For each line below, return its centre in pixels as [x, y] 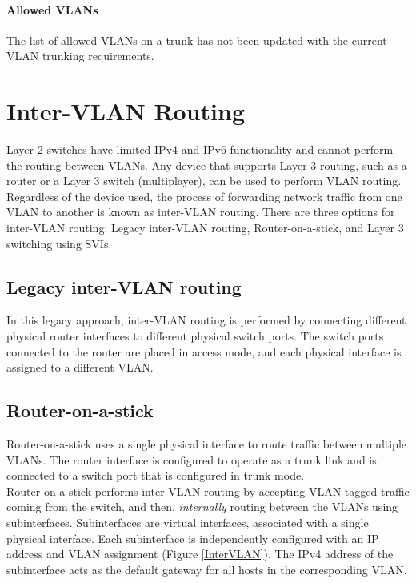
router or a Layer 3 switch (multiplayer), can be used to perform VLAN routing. [204, 181]
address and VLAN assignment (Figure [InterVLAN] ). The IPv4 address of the [200, 554]
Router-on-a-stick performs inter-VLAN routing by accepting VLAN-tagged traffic [208, 491]
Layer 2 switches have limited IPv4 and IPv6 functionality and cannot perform [200, 149]
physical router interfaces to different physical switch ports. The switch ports [195, 336]
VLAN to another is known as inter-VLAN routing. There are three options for [201, 212]
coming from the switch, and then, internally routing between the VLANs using [202, 507]
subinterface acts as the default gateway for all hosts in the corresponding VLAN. [207, 569]
